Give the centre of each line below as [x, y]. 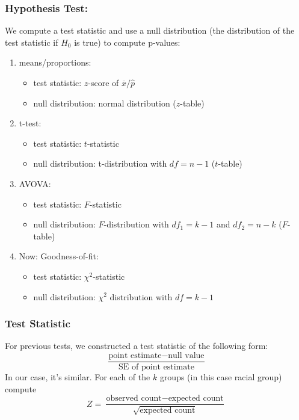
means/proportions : [55, 62]
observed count [134, 399]
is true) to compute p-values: [127, 42]
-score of [103, 82]
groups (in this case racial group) [221, 377]
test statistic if [32, 42]
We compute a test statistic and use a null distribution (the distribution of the [150, 30]
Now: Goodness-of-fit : [59, 256]
